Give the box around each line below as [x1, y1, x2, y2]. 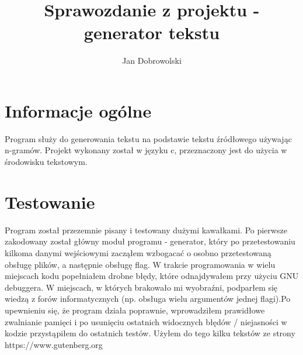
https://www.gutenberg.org [5, 338, 103, 350]
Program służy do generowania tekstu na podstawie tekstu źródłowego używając [5, 132, 292, 144]
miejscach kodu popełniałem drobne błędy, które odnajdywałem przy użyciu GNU [5, 270, 299, 282]
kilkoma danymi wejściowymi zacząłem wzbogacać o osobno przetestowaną [5, 246, 271, 259]
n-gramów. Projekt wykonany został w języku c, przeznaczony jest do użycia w [5, 144, 287, 156]
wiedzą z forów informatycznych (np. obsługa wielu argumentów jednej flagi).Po [5, 292, 291, 305]
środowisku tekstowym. [5, 156, 88, 168]
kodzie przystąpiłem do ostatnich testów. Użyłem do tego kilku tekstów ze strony [5, 327, 295, 339]
